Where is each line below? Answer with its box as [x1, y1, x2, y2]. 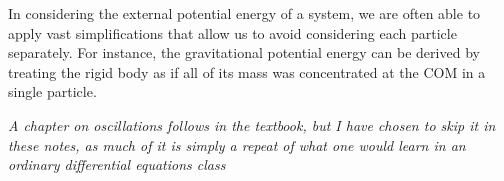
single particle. [8, 81, 97, 102]
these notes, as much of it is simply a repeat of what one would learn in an [8, 134, 466, 155]
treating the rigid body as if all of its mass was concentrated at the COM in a [8, 61, 486, 82]
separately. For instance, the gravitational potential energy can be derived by [8, 42, 480, 63]
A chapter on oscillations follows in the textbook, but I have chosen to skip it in [8, 114, 496, 135]
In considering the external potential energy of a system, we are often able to [8, 3, 481, 23]
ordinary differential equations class [8, 154, 226, 175]
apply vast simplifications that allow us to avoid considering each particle [8, 22, 457, 43]
